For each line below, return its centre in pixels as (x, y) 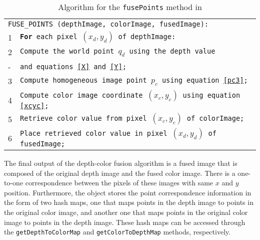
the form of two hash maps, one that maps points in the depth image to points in (129, 202)
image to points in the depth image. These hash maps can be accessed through (125, 222)
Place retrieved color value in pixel (94, 133)
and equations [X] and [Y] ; (73, 66)
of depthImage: (147, 37)
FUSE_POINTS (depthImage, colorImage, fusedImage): (108, 24)
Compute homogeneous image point (83, 80)
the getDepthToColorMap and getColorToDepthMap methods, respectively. (117, 232)
